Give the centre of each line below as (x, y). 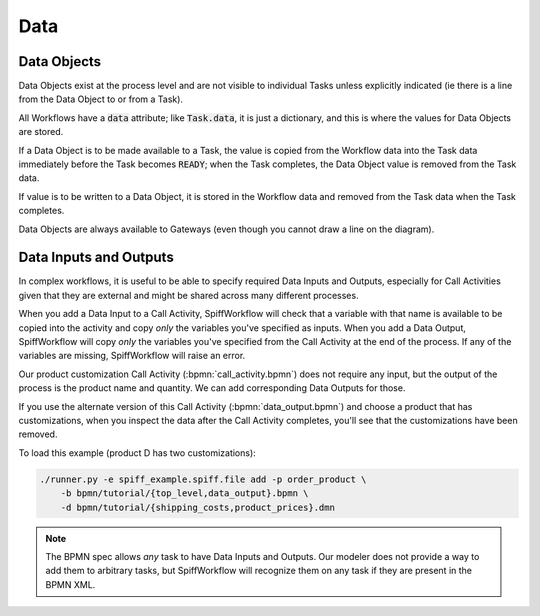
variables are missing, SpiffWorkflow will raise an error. (132, 356)
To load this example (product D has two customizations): (137, 452)
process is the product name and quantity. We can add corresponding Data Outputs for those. (212, 388)
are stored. (41, 132)
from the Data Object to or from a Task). (101, 99)
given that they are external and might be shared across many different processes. (188, 295)
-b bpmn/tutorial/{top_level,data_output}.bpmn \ (184, 493)
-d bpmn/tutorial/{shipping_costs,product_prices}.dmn (197, 507)
